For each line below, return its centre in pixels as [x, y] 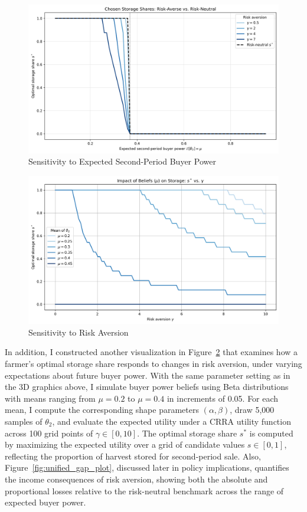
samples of [24, 421]
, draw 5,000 [252, 410]
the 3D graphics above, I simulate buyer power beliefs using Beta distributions [147, 387]
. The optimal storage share [187, 433]
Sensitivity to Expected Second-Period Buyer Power [122, 161]
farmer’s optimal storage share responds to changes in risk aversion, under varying [153, 364]
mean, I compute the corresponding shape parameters [102, 410]
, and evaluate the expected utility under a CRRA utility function [172, 421]
